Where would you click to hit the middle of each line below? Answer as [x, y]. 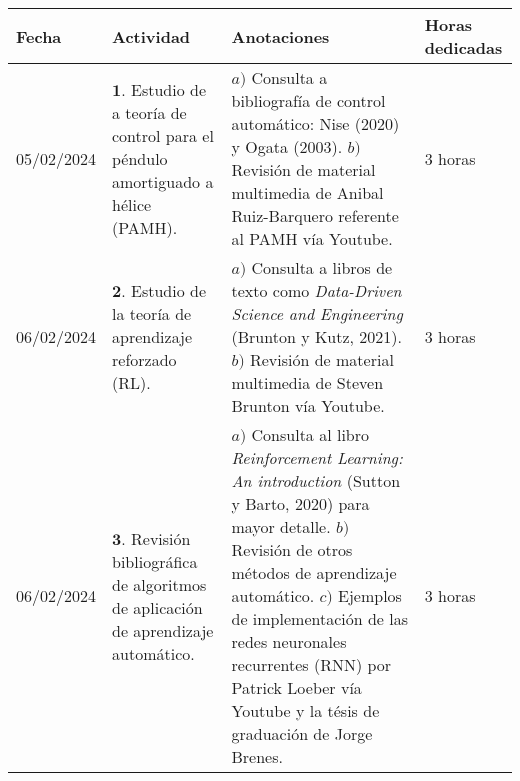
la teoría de [152, 313]
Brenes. [257, 756]
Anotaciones [280, 36]
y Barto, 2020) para [300, 503]
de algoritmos [159, 584]
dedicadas [463, 47]
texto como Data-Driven [316, 290]
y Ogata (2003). [287, 146]
